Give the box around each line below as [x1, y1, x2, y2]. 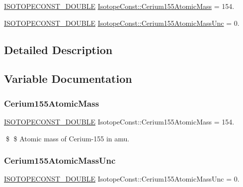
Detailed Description [4, 42, 113, 57]
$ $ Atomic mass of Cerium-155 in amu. [5, 133, 130, 143]
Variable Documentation [4, 71, 132, 86]
